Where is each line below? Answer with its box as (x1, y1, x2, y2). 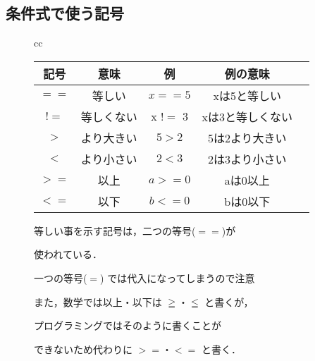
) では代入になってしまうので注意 (100, 270, 255, 285)
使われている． (34, 247, 102, 262)
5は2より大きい (207, 129, 287, 146)
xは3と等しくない (202, 108, 292, 125)
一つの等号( (34, 270, 87, 285)
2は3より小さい (207, 150, 287, 167)
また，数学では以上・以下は (34, 294, 162, 309)
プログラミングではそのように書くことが (34, 318, 221, 333)
